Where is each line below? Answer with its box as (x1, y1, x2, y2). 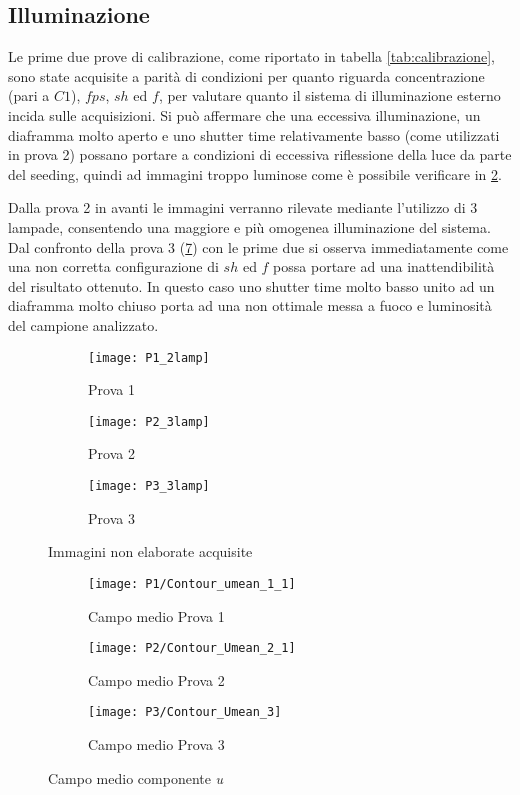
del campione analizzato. (8, 314, 159, 335)
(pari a (8, 85, 50, 106)
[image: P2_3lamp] (88, 414, 210, 429)
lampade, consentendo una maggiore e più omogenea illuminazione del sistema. (8, 216, 491, 237)
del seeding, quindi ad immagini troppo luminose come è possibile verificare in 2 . (8, 163, 502, 184)
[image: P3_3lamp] (88, 479, 210, 494)
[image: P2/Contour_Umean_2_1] (88, 641, 296, 656)
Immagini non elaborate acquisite (48, 541, 253, 562)
